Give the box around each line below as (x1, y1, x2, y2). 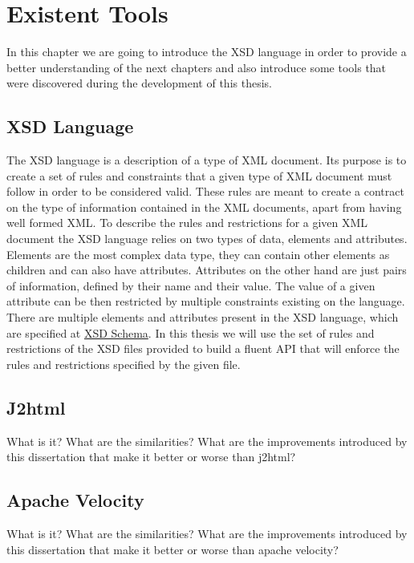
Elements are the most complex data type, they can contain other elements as (6, 245, 390, 262)
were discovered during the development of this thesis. (6, 75, 272, 91)
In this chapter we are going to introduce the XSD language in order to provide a (6, 43, 407, 60)
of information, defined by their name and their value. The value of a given (6, 277, 375, 294)
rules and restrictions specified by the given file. (6, 355, 241, 372)
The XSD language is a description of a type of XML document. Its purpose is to (6, 152, 407, 168)
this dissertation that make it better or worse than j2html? (6, 448, 296, 465)
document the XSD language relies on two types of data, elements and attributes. (6, 230, 408, 247)
